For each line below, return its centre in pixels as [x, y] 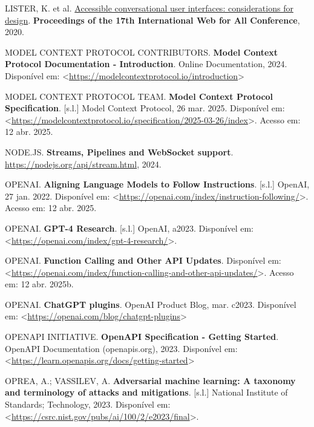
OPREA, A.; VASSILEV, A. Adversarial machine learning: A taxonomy [150, 380]
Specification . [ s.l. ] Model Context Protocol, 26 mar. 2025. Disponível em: [145, 108]
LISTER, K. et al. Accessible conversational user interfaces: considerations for [149, 8]
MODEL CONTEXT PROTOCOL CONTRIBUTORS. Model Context [142, 52]
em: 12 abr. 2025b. [39, 284]
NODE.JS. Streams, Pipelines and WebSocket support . [119, 152]
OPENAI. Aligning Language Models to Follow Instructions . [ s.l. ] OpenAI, [157, 184]
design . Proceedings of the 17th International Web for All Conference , [152, 20]
